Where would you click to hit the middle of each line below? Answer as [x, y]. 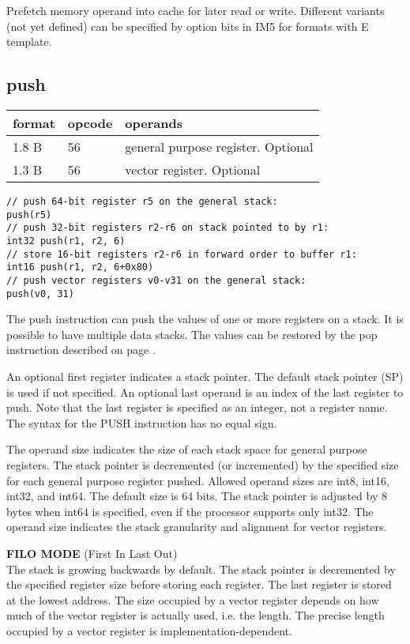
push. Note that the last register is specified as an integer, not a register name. [197, 407]
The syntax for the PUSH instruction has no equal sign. [142, 422]
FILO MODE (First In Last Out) [92, 553]
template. [29, 41]
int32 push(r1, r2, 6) [66, 241]
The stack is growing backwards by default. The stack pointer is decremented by [201, 569]
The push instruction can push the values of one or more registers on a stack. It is [205, 319]
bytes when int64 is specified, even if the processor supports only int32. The [190, 511]
